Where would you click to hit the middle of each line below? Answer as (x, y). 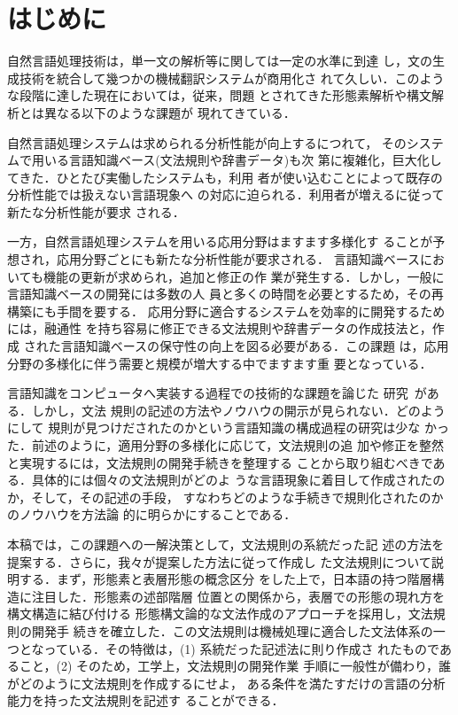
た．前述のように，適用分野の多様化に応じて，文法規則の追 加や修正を (213, 445)
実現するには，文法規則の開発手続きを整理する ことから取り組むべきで (226, 462)
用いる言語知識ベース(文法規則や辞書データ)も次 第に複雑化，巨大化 (230, 160)
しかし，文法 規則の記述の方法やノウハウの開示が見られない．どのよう (238, 410)
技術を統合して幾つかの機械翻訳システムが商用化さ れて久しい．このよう (232, 78)
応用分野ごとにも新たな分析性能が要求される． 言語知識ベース (238, 259)
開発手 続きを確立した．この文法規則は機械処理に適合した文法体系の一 (238, 630)
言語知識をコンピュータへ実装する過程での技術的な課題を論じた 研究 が (217, 393)
